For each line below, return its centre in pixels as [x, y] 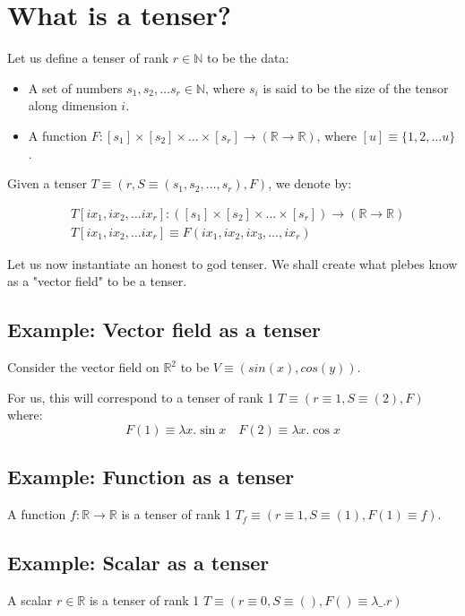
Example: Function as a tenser [151, 477]
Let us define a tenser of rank [88, 58]
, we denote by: [310, 183]
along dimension [73, 105]
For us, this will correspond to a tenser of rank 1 [141, 397]
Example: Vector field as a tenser [164, 330]
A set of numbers [75, 87]
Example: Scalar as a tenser [138, 563]
